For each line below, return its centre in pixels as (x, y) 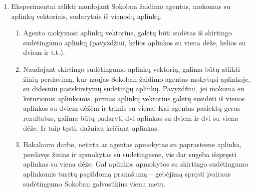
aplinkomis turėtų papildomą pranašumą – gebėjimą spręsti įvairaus (127, 173)
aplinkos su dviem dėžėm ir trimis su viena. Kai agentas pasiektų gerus (132, 108)
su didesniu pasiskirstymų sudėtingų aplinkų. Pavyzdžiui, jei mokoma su (134, 89)
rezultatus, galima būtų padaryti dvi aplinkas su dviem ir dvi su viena (131, 117)
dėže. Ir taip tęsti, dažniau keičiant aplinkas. (91, 127)
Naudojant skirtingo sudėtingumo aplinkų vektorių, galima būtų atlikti (131, 69)
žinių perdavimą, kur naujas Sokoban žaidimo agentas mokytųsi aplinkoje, (137, 79)
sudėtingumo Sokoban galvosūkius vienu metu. (94, 183)
